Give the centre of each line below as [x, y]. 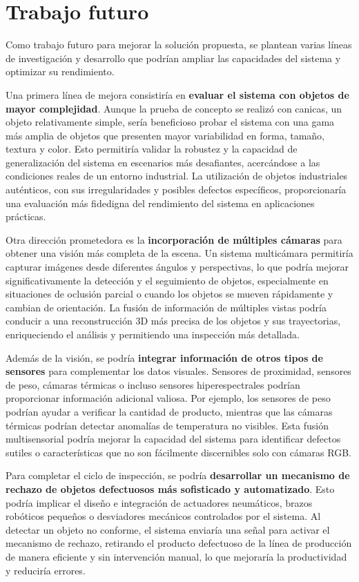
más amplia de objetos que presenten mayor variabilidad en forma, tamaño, [165, 135]
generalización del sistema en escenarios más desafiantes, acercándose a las [163, 162]
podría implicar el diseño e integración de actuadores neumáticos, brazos [159, 502]
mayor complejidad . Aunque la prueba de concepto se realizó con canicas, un [174, 108]
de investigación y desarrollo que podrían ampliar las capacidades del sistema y [173, 58]
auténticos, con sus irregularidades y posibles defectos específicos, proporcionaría [176, 190]
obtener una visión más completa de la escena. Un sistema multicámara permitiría [179, 253]
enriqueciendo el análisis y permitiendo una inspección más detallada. [153, 334]
